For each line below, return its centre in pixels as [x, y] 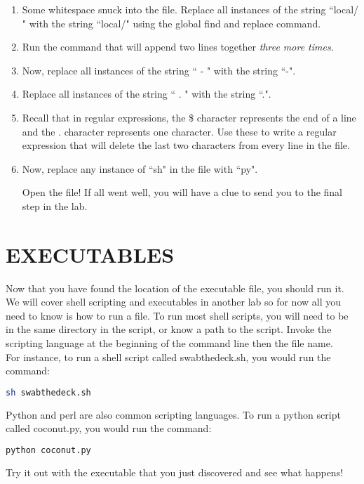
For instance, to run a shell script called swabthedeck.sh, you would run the [168, 357]
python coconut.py [48, 450]
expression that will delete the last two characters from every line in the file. [186, 145]
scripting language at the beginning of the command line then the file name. [169, 343]
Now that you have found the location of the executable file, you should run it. [175, 288]
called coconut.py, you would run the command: [109, 428]
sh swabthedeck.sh [48, 392]
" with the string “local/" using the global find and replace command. [171, 23]
